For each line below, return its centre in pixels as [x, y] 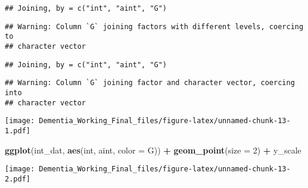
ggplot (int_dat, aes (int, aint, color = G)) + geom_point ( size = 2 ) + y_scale [153, 150]
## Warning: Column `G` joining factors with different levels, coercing [154, 26]
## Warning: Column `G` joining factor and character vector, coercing [150, 83]
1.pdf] [18, 131]
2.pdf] [18, 179]
